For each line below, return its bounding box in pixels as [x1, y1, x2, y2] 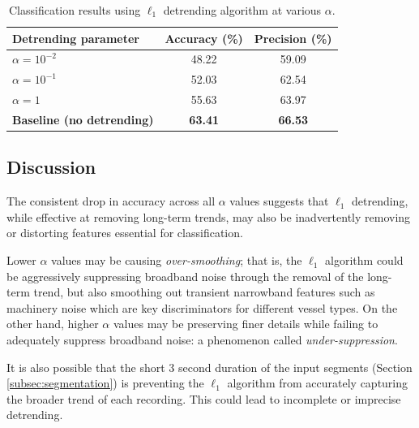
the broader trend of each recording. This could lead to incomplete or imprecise [6, 390, 401, 407]
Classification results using [8, 2, 141, 18]
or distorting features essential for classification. [6, 224, 243, 241]
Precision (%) [254, 29, 332, 46]
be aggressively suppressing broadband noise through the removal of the [6, 267, 364, 284]
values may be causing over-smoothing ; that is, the [51, 252, 302, 269]
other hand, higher [6, 315, 99, 332]
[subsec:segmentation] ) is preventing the [6, 374, 204, 391]
